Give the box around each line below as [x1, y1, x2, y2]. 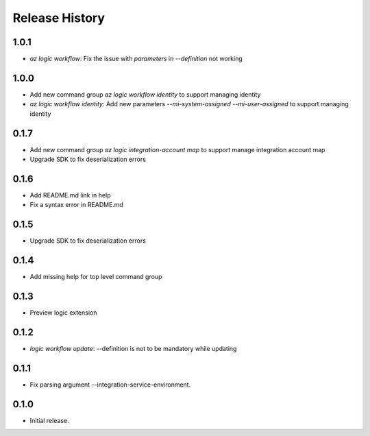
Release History [12, 10, 106, 25]
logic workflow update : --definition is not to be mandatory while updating [29, 344, 237, 352]
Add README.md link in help [29, 191, 111, 199]
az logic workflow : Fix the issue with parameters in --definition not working [29, 55, 243, 63]
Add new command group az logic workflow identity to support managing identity [29, 90, 261, 99]
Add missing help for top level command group [29, 273, 162, 281]
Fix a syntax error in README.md [29, 201, 123, 209]
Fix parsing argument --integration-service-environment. [29, 380, 191, 389]
